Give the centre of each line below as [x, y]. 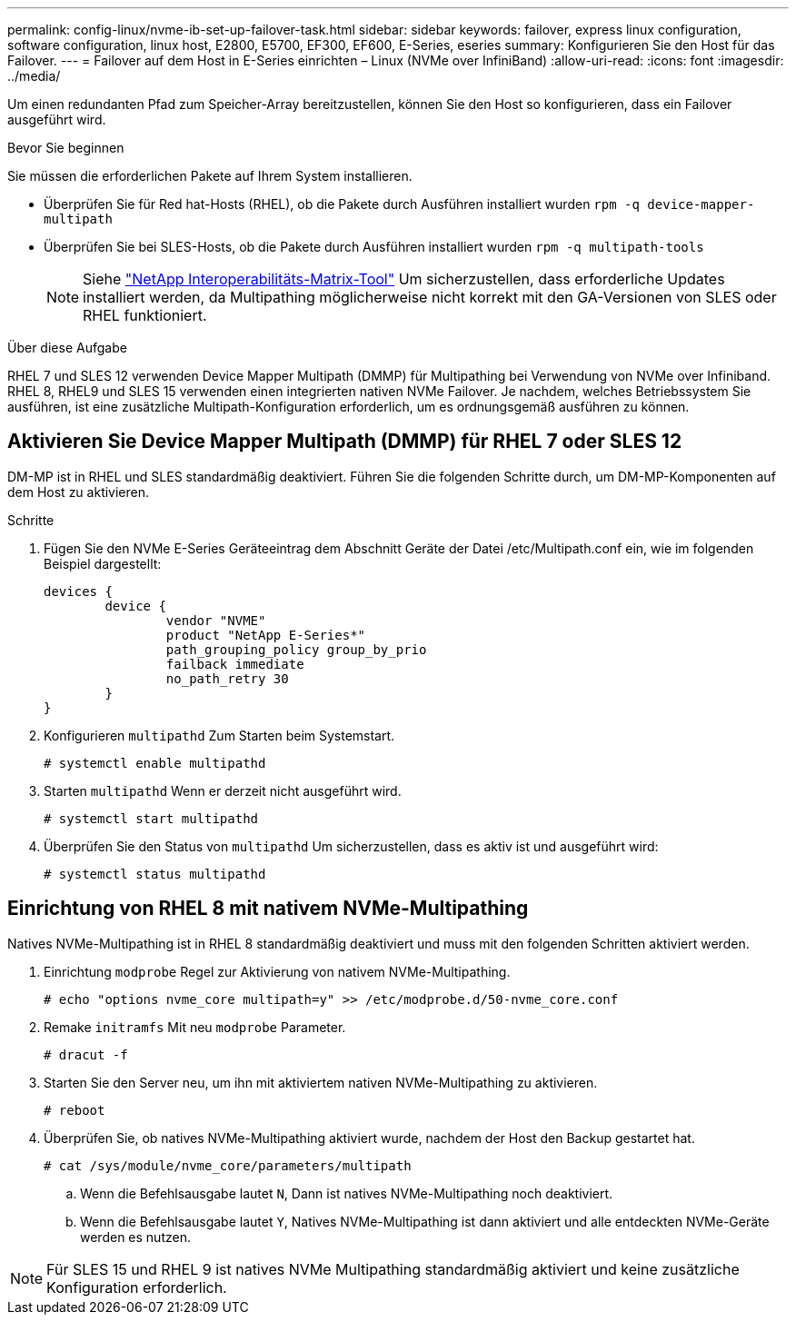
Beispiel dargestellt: [103, 563]
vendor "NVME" [216, 620]
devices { [78, 591]
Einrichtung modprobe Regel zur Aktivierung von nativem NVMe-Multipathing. [277, 971]
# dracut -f [86, 1054]
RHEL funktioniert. [145, 315]
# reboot [75, 1110]
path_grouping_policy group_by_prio [296, 649]
